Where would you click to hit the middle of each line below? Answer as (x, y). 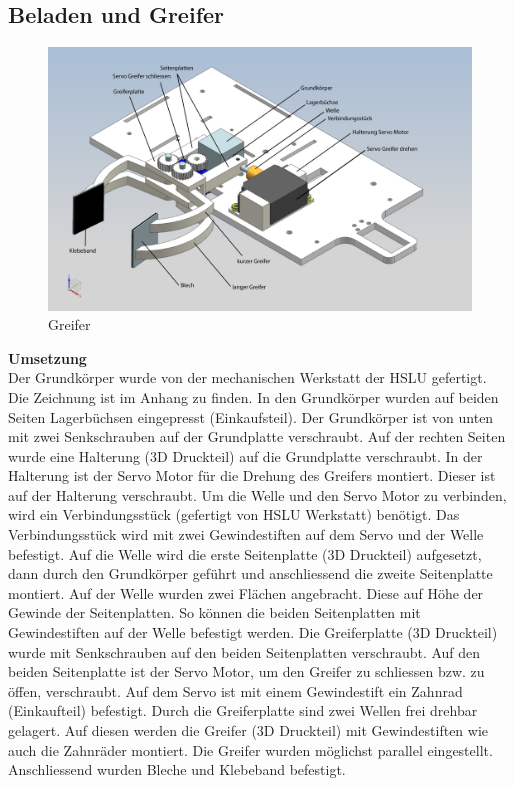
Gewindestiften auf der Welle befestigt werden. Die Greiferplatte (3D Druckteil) (253, 632)
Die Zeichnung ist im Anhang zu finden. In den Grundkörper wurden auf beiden (253, 396)
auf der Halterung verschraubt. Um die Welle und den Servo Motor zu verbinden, (257, 494)
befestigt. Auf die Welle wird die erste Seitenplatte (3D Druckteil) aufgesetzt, (245, 553)
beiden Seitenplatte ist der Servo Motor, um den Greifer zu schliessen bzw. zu (246, 671)
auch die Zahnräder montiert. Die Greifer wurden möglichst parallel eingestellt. (250, 749)
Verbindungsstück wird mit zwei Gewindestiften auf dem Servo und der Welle (246, 534)
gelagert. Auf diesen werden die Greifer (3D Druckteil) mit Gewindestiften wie (248, 730)
